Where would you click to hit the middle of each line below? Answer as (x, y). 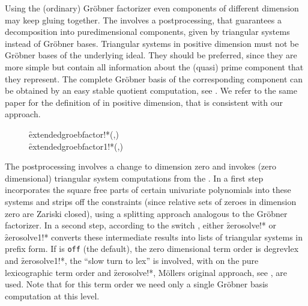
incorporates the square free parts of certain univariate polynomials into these (148, 190)
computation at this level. (52, 295)
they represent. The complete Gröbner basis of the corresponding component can (154, 78)
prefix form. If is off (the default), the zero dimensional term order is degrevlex (152, 249)
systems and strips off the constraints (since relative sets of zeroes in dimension (151, 201)
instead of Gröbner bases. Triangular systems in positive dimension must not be (152, 43)
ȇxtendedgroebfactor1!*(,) (76, 146)
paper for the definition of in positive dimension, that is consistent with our (144, 102)
